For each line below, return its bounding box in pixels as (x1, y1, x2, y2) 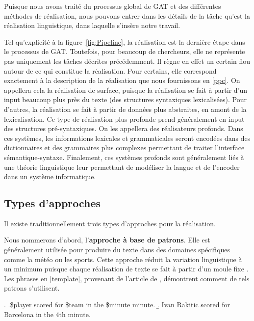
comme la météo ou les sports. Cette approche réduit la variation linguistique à (4, 254, 242, 264)
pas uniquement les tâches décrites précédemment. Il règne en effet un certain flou (4, 55, 251, 66)
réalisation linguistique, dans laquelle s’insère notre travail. (4, 20, 180, 30)
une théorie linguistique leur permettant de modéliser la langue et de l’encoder (4, 161, 240, 172)
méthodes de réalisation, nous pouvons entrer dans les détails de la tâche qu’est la (4, 10, 250, 21)
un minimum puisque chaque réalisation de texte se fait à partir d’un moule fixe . (4, 264, 249, 274)
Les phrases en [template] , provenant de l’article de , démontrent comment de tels (4, 273, 250, 283)
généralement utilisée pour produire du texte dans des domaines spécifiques (4, 244, 230, 255)
